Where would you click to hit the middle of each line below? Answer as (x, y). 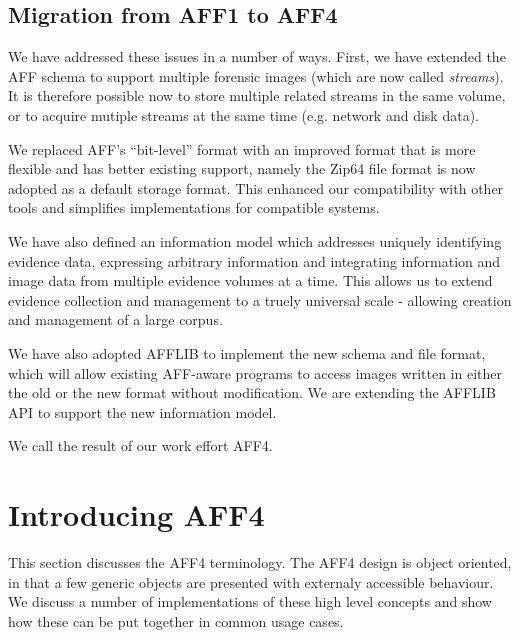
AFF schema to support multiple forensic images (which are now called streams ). (256, 75)
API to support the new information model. (142, 411)
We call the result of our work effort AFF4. (140, 445)
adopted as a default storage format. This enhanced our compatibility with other (256, 187)
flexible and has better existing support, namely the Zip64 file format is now (242, 168)
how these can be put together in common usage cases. (176, 620)
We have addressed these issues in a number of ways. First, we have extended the (257, 56)
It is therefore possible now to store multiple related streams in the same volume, (257, 95)
